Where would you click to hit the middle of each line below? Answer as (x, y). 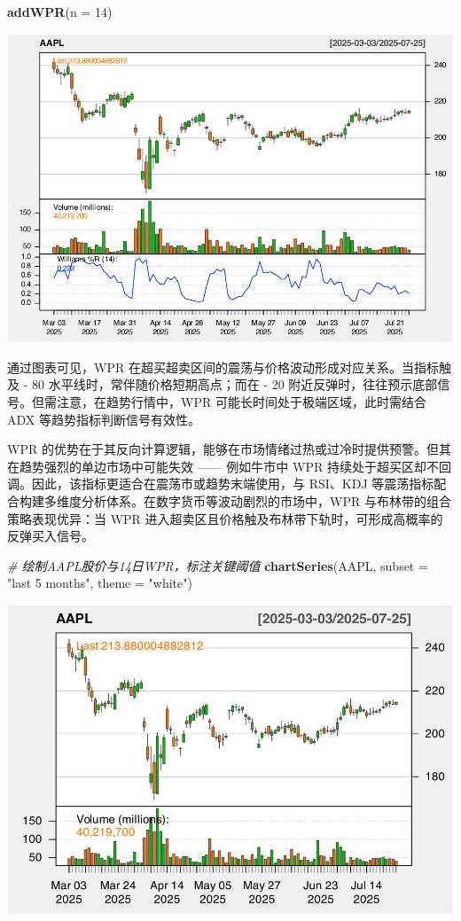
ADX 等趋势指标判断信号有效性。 (104, 419)
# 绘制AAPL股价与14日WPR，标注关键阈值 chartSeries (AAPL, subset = (218, 565)
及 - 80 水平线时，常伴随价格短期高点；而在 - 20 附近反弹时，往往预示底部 (223, 384)
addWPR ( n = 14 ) (60, 12)
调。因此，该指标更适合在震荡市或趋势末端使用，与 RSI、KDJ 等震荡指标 (221, 484)
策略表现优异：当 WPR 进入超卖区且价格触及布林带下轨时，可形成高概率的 (225, 518)
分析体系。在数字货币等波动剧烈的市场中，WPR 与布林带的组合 (266, 501)
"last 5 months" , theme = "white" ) (100, 583)
